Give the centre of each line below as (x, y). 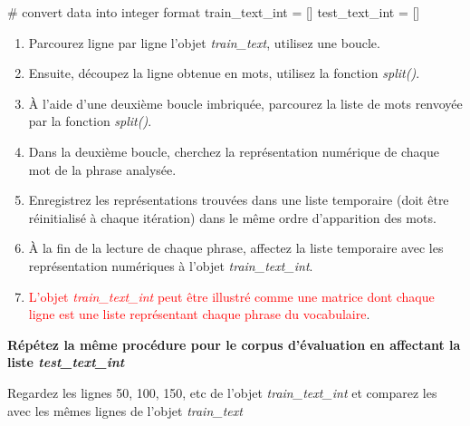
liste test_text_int (66, 362)
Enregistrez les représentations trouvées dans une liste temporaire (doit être (239, 200)
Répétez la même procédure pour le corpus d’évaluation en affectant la (234, 344)
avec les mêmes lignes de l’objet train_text (125, 410)
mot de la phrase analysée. (102, 169)
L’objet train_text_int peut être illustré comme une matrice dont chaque (231, 296)
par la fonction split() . (90, 121)
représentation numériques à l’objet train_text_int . (171, 265)
